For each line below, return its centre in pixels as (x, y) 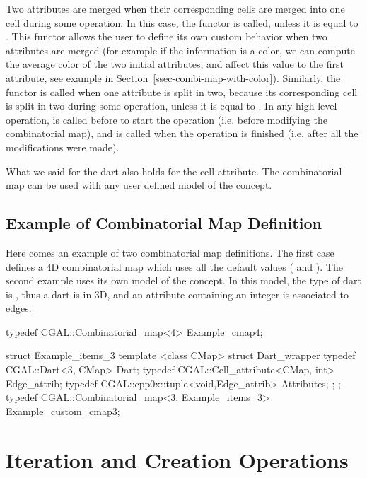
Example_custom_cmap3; (63, 410)
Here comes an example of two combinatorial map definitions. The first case (170, 252)
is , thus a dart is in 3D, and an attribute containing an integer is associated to (177, 294)
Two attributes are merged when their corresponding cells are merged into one (175, 8)
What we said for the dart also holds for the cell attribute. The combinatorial (174, 171)
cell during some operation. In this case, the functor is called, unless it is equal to (182, 22)
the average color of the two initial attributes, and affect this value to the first (175, 64)
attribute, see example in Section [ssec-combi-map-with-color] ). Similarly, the (173, 77)
